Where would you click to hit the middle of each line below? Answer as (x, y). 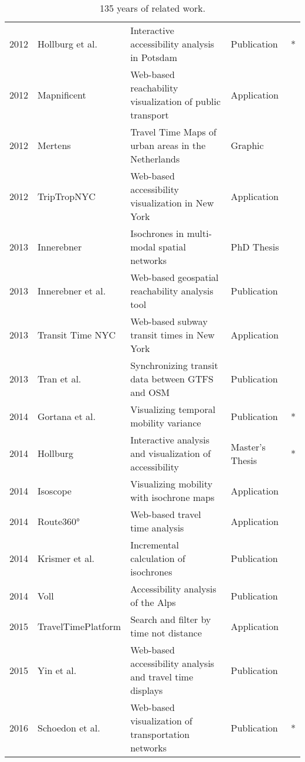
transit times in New (172, 335)
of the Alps (153, 602)
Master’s (248, 446)
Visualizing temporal (173, 409)
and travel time (162, 677)
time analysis (157, 528)
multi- (199, 233)
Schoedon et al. (69, 727)
